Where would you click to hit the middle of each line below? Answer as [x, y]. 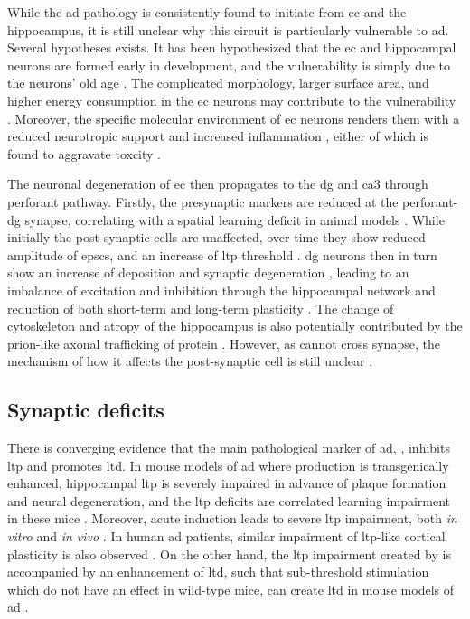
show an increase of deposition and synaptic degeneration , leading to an [208, 272]
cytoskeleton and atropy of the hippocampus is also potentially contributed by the [235, 326]
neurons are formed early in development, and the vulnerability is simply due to [229, 65]
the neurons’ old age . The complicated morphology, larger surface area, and [218, 83]
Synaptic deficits [86, 410]
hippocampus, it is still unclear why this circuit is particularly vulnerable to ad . [228, 29]
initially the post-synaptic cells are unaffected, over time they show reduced [216, 237]
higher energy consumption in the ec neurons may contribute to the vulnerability [232, 100]
